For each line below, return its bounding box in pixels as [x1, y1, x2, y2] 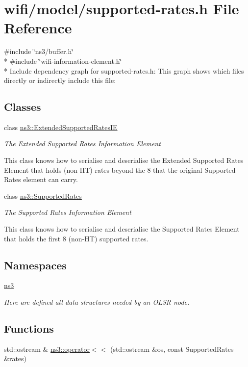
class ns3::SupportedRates [4, 190, 82, 201]
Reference [4, 18, 72, 38]
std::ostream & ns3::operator [4, 343, 90, 354]
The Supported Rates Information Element [4, 207, 131, 217]
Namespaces [4, 257, 67, 272]
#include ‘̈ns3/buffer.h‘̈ [4, 46, 74, 56]
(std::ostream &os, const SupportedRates [110, 343, 234, 354]
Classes [4, 99, 41, 114]
